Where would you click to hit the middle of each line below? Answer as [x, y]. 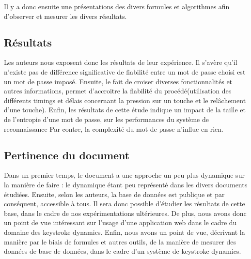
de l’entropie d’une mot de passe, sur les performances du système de [106, 119]
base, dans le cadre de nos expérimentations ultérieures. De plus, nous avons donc [125, 213]
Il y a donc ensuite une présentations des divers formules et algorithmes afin [117, 6]
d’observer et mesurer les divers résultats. [65, 16]
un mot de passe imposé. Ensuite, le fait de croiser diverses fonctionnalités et [118, 81]
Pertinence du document [67, 155]
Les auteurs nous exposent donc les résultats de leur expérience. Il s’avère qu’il [121, 62]
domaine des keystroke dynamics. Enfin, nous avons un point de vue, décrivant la [125, 232]
